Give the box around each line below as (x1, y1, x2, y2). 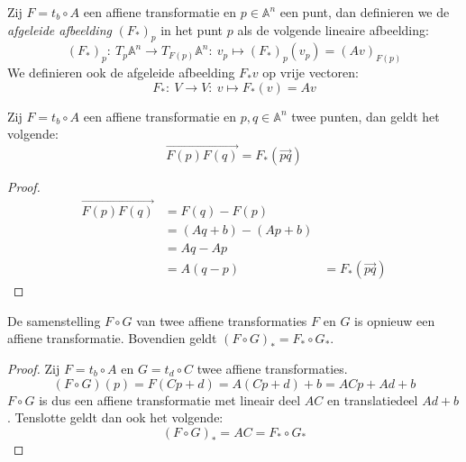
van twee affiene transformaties (136, 311, 307, 330)
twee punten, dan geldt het (291, 106, 440, 125)
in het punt (160, 20, 224, 39)
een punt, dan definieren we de (279, 3, 450, 21)
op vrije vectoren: (262, 63, 359, 82)
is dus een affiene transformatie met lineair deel (39, 390, 301, 409)
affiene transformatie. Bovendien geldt (7, 329, 217, 348)
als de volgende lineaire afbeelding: (237, 20, 429, 39)
